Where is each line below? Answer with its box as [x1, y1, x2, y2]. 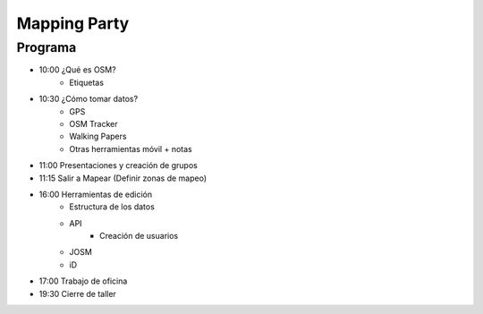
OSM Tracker [69, 118, 118, 129]
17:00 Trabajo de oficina [38, 276, 128, 286]
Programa [16, 39, 77, 55]
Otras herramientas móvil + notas [69, 143, 192, 154]
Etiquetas [69, 77, 105, 88]
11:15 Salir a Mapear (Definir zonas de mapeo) [38, 173, 208, 183]
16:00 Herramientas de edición [38, 189, 152, 199]
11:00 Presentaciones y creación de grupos [38, 160, 199, 171]
